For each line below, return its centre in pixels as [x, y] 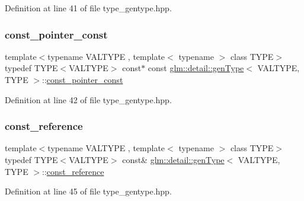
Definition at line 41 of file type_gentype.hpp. [88, 8]
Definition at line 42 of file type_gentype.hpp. [88, 99]
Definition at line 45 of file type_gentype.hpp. [88, 191]
